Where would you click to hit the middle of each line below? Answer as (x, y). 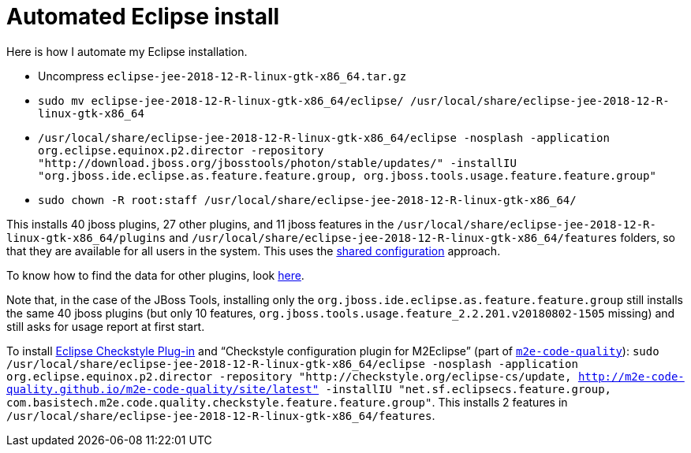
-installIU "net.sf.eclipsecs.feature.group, (469, 389)
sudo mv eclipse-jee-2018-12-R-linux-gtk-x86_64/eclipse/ (221, 100)
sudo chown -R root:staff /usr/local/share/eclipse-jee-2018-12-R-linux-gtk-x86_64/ (307, 200)
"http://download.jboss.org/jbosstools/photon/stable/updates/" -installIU (277, 163)
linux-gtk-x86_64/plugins (86, 238)
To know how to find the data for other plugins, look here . (155, 275)
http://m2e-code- (631, 376)
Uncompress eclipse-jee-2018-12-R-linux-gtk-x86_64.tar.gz (222, 76)
